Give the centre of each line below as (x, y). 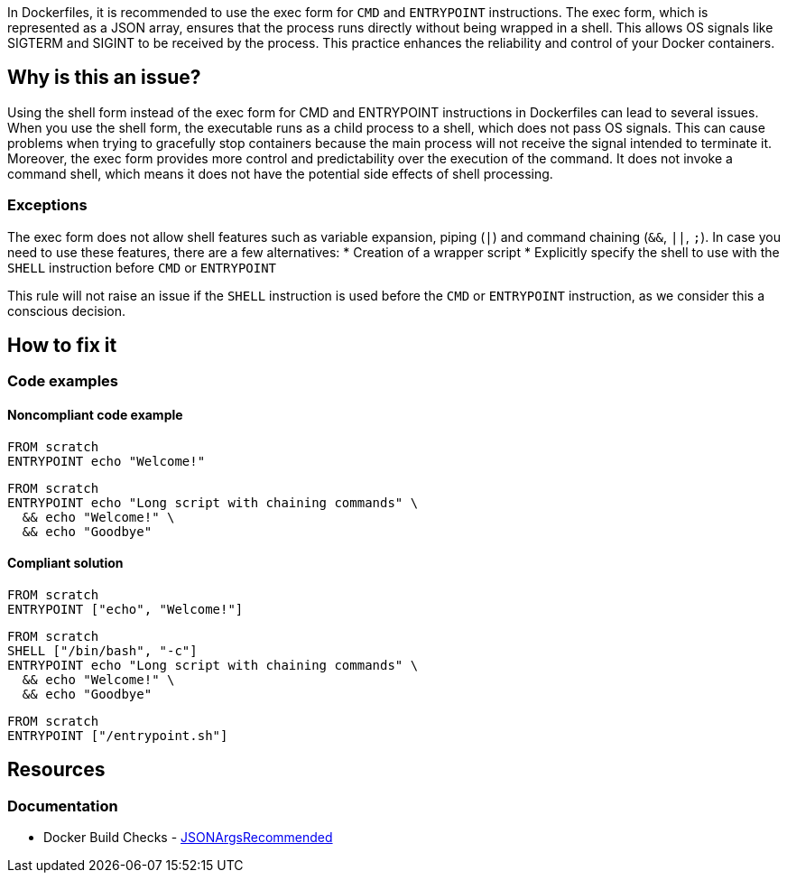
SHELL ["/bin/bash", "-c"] (102, 650)
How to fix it (62, 346)
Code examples (63, 381)
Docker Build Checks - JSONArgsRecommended (188, 838)
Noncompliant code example (95, 415)
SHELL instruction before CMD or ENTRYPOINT (142, 267)
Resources (56, 770)
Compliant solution (65, 563)
